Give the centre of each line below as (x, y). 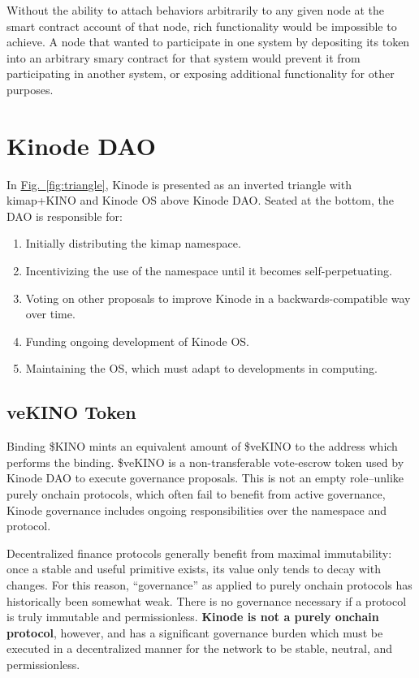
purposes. (30, 89)
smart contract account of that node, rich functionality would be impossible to (202, 26)
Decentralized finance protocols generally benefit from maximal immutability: (199, 553)
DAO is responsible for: (65, 216)
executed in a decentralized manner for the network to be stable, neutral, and (200, 648)
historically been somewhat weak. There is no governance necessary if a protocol (207, 600)
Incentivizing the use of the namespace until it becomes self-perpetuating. (209, 271)
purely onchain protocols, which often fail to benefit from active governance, (196, 494)
